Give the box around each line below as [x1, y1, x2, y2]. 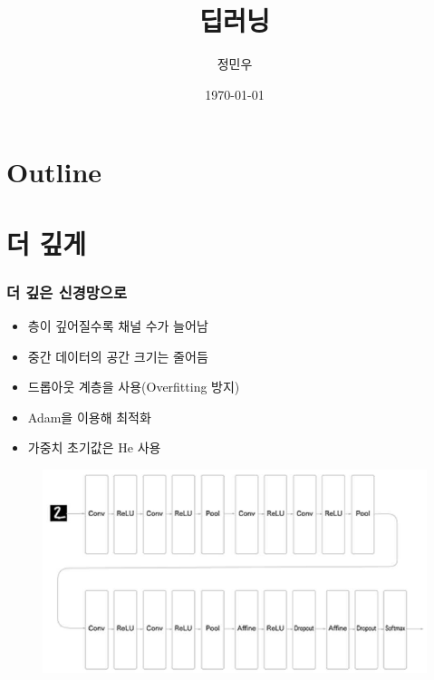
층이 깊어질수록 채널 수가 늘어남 [27, 316, 208, 335]
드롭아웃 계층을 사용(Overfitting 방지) [27, 377, 240, 396]
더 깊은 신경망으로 [6, 280, 127, 303]
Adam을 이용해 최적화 [27, 407, 151, 426]
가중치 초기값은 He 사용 [27, 438, 161, 457]
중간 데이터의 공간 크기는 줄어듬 [27, 346, 208, 365]
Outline [6, 153, 102, 190]
